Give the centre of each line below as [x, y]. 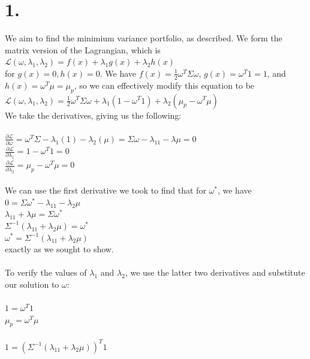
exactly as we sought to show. [59, 249]
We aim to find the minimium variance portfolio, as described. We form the [144, 38]
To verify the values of [46, 272]
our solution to [32, 284]
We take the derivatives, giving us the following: [93, 115]
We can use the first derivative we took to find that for [106, 190]
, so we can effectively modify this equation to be [164, 85]
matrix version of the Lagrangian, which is [83, 49]
